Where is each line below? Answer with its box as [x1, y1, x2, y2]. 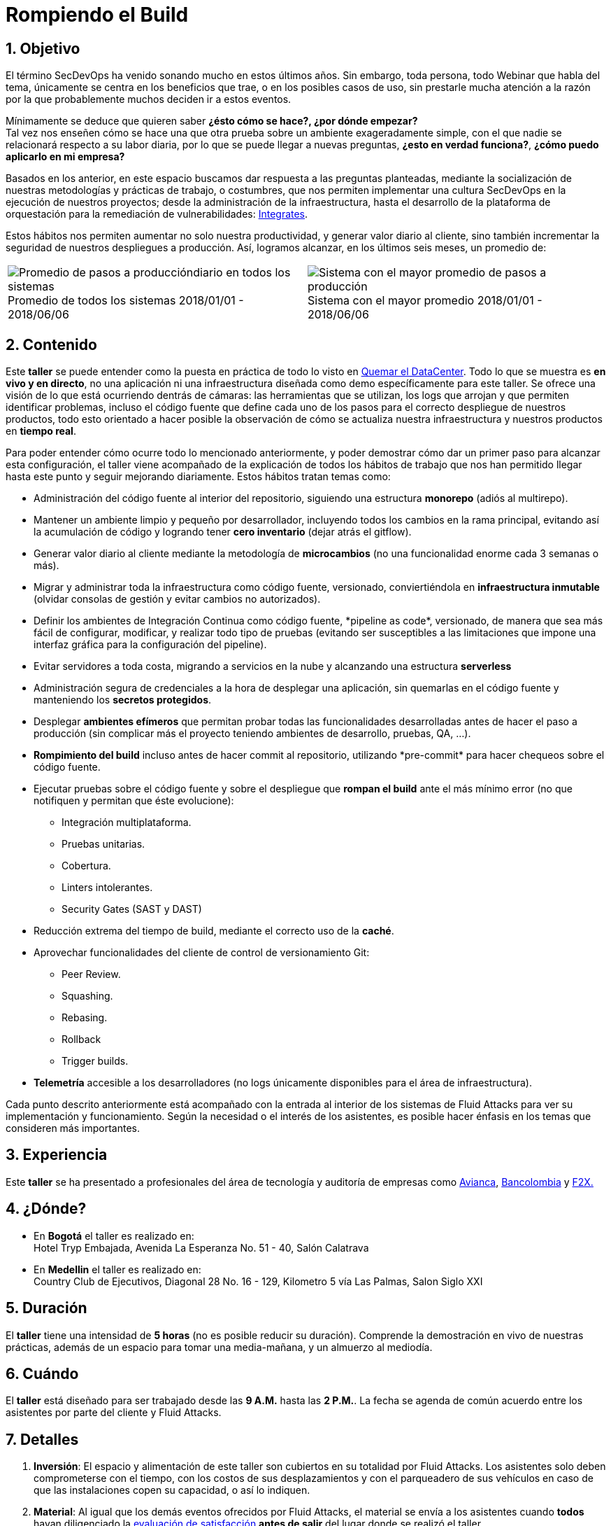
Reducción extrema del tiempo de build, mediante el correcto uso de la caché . [34, 925, 394, 937]
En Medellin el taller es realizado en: [34, 1263, 201, 1275]
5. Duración [6, 1299, 87, 1317]
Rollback [62, 1033, 101, 1046]
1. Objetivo [6, 39, 80, 57]
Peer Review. [62, 968, 121, 981]
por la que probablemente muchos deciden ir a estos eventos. [6, 93, 292, 106]
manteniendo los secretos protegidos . [34, 694, 212, 706]
